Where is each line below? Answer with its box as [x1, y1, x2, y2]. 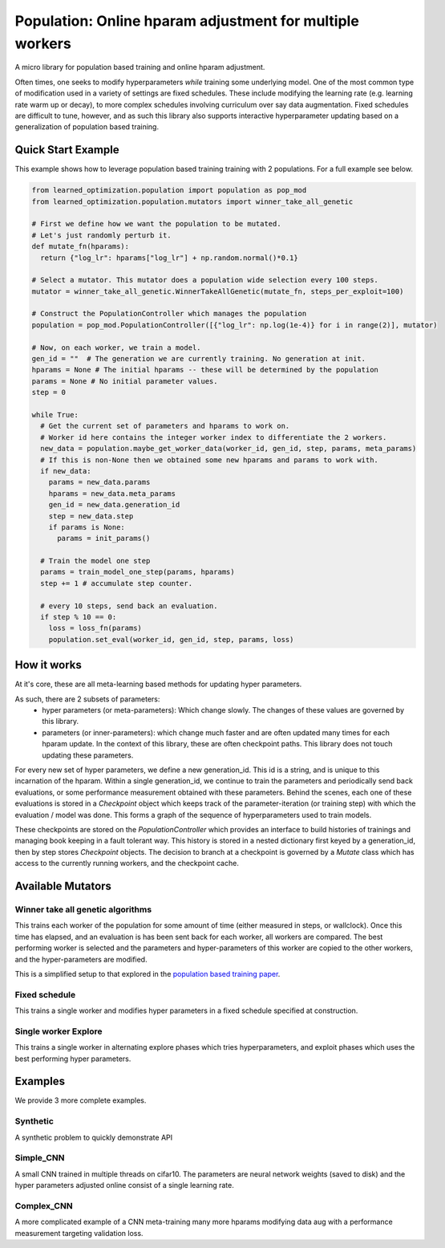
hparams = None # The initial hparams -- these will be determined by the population [31, 365, 378, 375]
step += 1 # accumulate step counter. [40, 579, 192, 587]
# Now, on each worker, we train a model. [31, 343, 201, 352]
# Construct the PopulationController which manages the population [31, 309, 307, 319]
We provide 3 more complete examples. [14, 1096, 147, 1105]
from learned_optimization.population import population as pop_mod [31, 185, 307, 195]
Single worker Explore [14, 1026, 103, 1037]
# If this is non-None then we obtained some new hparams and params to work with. [40, 455, 378, 465]
